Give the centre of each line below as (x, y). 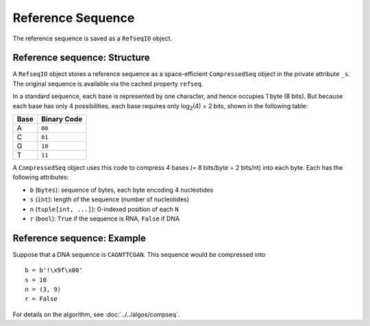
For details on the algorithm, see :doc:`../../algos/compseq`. (96, 314)
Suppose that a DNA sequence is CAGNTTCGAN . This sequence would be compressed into (139, 254)
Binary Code (62, 119)
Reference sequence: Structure (81, 58)
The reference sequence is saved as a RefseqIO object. (92, 38)
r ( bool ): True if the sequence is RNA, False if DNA (105, 218)
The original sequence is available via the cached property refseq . (108, 84)
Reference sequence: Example (79, 238)
